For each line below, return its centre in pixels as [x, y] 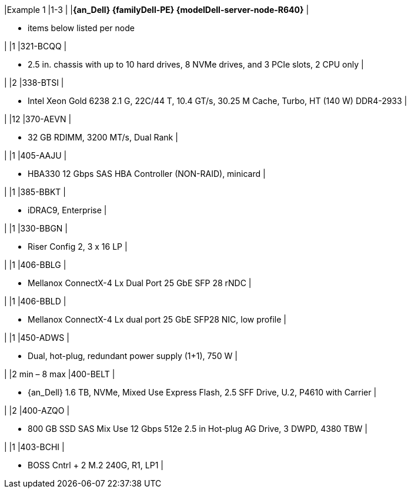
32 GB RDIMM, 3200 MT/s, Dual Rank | [103, 137]
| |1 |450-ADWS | [37, 338]
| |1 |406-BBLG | [35, 265]
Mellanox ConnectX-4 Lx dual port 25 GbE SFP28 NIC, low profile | [157, 319]
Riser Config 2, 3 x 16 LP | [78, 246]
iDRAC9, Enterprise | [67, 210]
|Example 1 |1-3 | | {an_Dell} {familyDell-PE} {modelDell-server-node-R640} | [157, 10]
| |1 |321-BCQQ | [36, 46]
